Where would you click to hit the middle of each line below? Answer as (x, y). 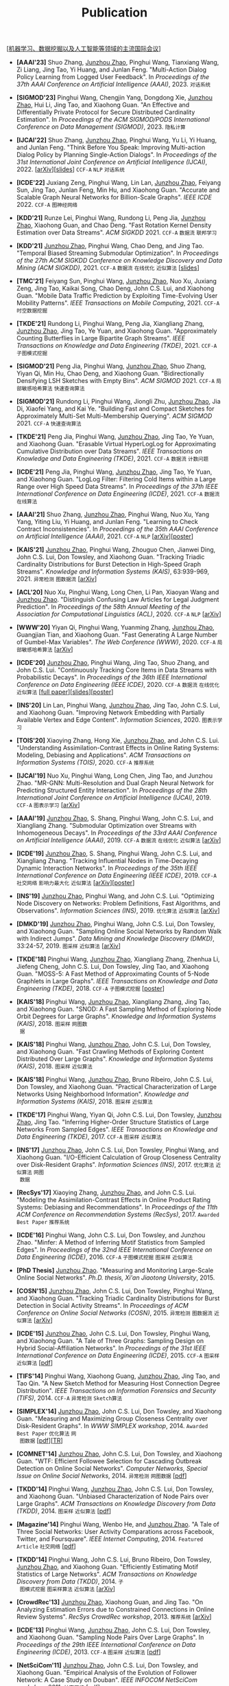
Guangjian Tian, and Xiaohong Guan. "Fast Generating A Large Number (117, 635)
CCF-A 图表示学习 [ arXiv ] (48, 805)
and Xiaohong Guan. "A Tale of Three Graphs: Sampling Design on (110, 1341)
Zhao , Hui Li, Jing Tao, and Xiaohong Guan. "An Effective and (103, 105)
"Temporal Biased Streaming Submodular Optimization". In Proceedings (117, 253)
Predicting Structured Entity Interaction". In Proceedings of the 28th (112, 790)
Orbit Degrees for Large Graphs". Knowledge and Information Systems (116, 1016)
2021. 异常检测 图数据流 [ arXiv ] (57, 579)
